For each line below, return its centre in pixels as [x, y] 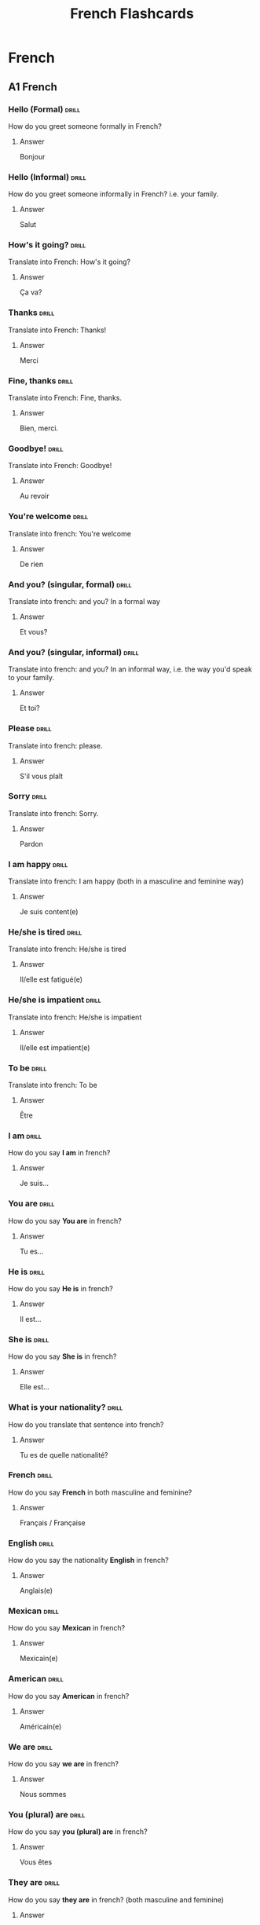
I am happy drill [38, 864]
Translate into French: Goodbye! [60, 466]
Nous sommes [43, 1794]
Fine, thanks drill [40, 380]
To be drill [27, 1067]
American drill [36, 1679]
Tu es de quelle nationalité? [64, 1455]
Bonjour [32, 156]
